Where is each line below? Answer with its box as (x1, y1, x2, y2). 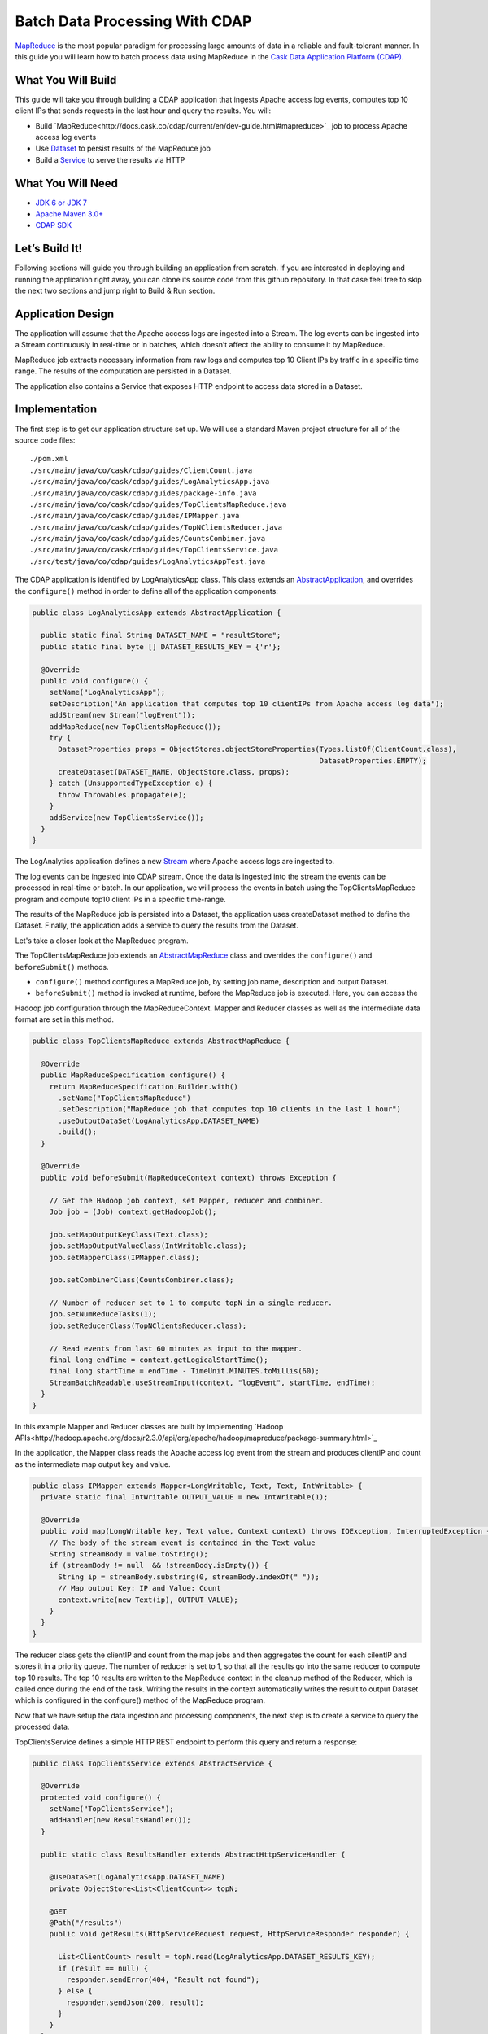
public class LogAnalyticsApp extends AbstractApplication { (32, 608, 281, 618)
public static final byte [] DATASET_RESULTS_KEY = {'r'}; (41, 642, 281, 651)
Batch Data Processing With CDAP (15, 12, 252, 30)
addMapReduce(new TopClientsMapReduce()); (49, 722, 221, 731)
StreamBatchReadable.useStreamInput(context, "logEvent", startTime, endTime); (49, 1377, 376, 1387)
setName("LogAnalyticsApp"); (49, 687, 166, 697)
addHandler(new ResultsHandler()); (49, 1815, 191, 1825)
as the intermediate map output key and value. (15, 1459, 171, 1469)
